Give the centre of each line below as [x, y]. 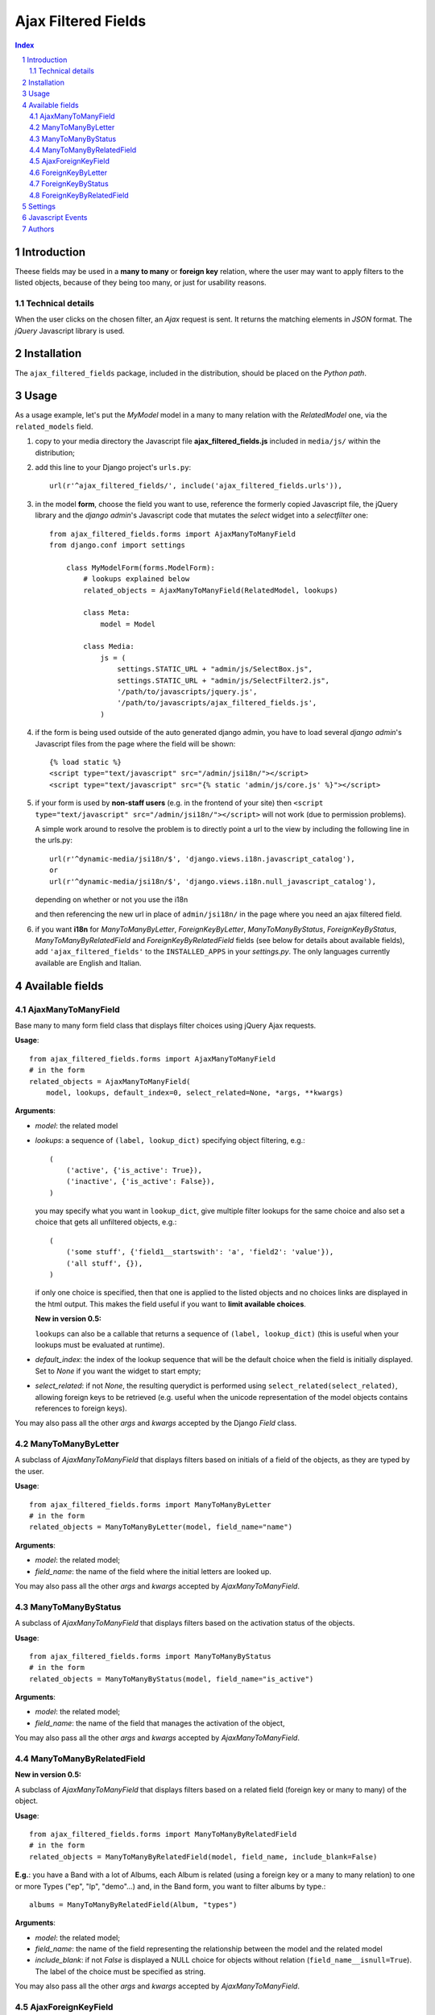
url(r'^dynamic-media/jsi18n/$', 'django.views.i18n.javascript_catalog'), [202, 859]
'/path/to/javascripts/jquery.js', [187, 692]
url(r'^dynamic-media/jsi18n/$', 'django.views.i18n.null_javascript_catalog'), [213, 881]
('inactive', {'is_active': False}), [140, 1182]
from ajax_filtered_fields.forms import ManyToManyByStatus [150, 1656]
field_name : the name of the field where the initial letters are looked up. [153, 1571]
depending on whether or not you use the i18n [112, 899]
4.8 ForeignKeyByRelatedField [79, 195]
